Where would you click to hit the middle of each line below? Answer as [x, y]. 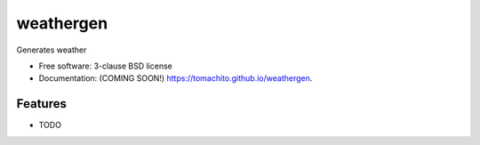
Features [41, 104]
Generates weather [52, 50]
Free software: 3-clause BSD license [105, 66]
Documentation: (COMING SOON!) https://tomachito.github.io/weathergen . [176, 78]
